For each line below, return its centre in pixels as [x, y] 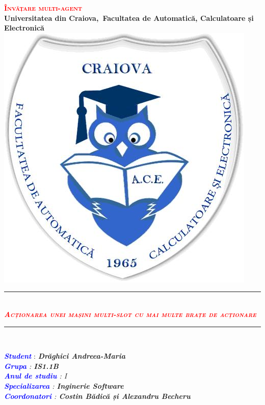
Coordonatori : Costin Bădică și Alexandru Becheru [97, 396]
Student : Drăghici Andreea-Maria [65, 356]
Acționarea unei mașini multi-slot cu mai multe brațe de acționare [130, 314]
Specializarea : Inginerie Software [64, 385]
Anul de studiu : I [36, 376]
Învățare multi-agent [43, 8]
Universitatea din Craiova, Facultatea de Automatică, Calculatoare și [129, 18]
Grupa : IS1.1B [31, 366]
